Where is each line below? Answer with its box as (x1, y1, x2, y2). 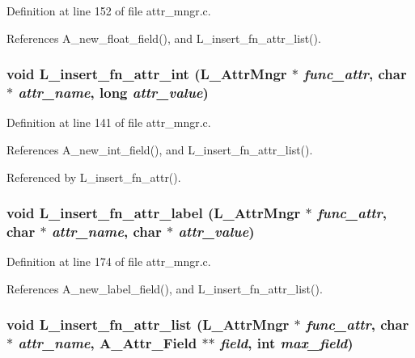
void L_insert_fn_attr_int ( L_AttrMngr (6, 64, 287, 84)
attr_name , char (51, 221, 162, 241)
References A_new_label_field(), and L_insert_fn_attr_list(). (6, 280, 323, 297)
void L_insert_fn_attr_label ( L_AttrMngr (6, 203, 301, 223)
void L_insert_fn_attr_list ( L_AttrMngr (6, 314, 290, 335)
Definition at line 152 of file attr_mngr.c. (6, 2, 211, 19)
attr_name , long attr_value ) (18, 82, 209, 103)
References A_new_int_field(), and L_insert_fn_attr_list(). (6, 141, 313, 158)
